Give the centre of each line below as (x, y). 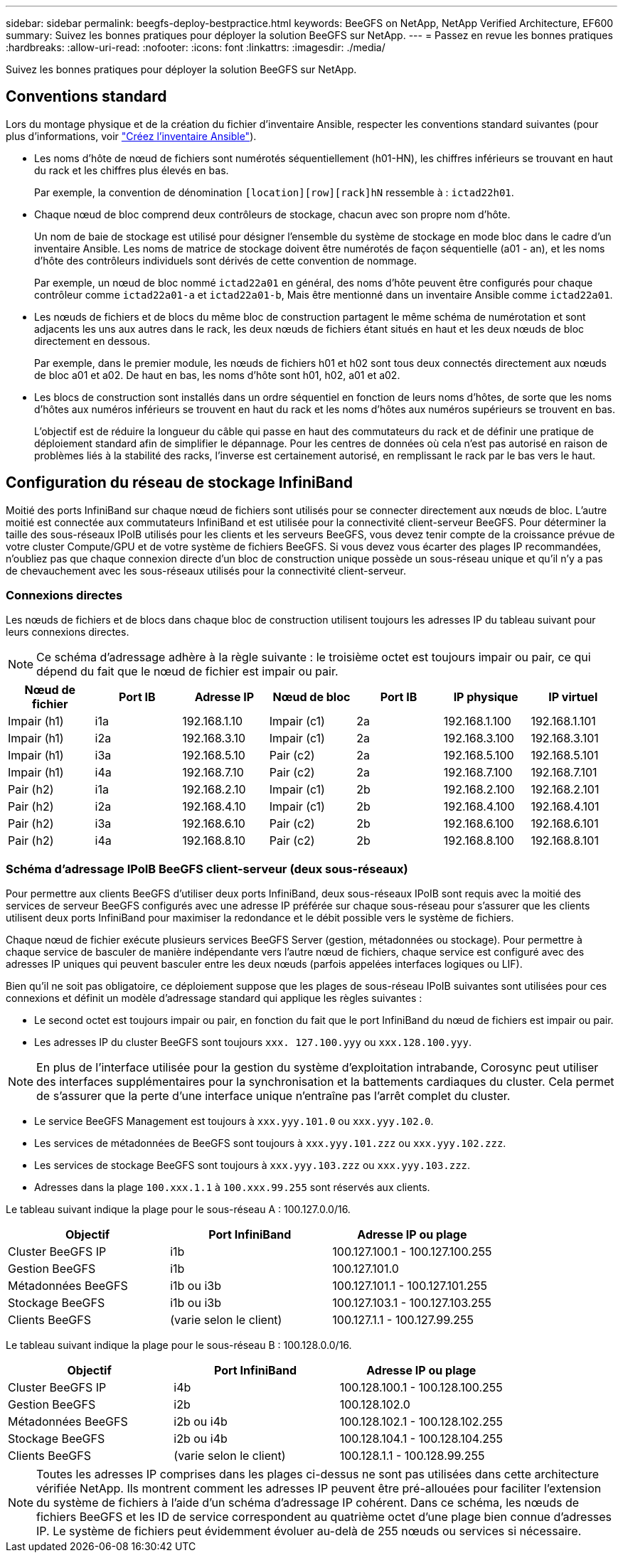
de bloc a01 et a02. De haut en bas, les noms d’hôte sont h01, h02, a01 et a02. (217, 375)
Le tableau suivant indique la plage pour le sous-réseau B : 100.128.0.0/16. (179, 1345)
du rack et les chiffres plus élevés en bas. (132, 170)
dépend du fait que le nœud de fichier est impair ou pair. (187, 672)
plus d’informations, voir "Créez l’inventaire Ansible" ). (131, 136)
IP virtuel (573, 697)
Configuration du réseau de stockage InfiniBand (180, 483)
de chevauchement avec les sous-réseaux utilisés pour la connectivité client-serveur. (206, 570)
